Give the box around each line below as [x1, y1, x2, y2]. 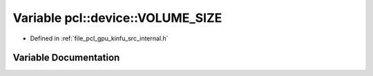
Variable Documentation [12, 52, 120, 64]
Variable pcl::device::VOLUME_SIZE [12, 10, 222, 25]
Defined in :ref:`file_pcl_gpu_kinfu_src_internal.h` [30, 34, 169, 42]
